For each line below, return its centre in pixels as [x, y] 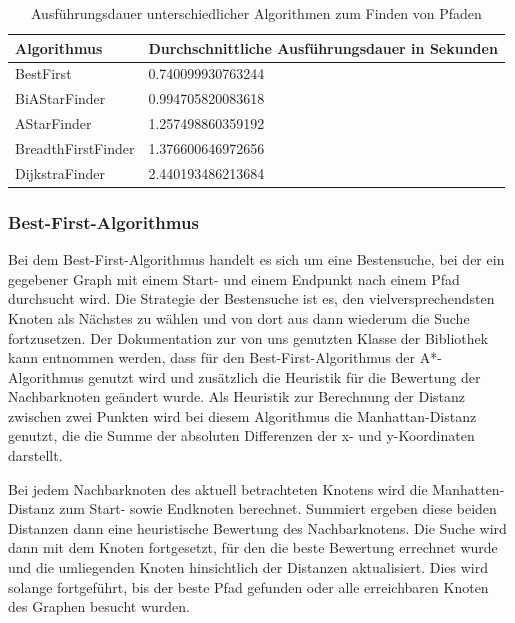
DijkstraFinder [60, 172]
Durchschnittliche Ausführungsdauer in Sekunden [323, 47]
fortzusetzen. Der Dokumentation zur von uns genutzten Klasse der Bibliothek [248, 337]
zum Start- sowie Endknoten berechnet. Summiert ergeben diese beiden [278, 508]
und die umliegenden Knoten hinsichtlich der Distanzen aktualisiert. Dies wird [248, 567]
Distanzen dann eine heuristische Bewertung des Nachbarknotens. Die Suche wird [257, 527]
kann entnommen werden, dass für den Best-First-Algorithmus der [211, 357]
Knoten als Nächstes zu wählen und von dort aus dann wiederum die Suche [239, 317]
